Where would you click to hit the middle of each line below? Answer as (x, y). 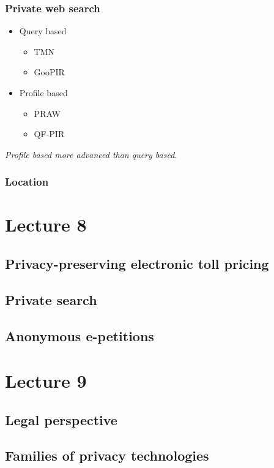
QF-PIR (49, 134)
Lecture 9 (46, 381)
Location (27, 182)
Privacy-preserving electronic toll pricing (137, 263)
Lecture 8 (46, 225)
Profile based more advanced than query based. (91, 154)
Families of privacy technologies (107, 455)
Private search (51, 299)
